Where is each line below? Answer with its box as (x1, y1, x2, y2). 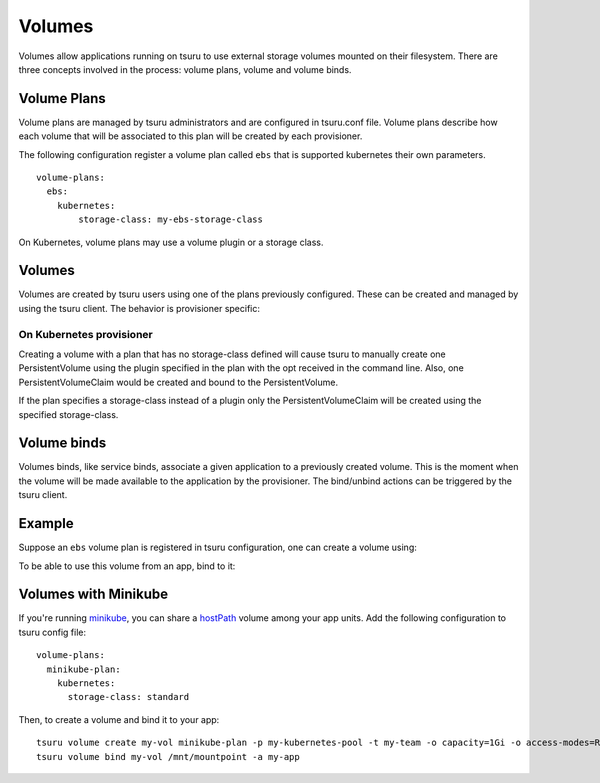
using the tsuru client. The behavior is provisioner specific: (18, 302, 260, 314)
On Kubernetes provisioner (18, 327, 154, 341)
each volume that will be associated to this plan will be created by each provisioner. (18, 130, 363, 142)
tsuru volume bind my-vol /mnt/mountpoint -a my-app (36, 751, 300, 762)
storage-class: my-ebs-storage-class (78, 214, 264, 225)
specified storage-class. (18, 408, 119, 420)
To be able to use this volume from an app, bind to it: (18, 560, 236, 572)
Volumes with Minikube (18, 586, 169, 603)
